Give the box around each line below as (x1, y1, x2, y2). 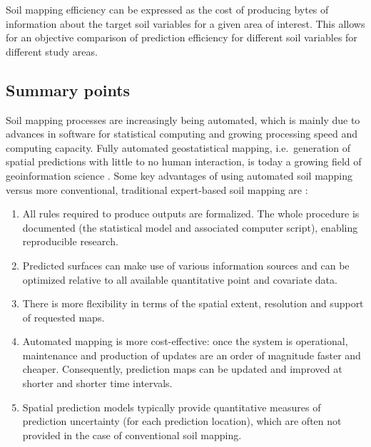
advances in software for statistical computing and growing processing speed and (6, 126, 358, 141)
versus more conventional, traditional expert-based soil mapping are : (6, 182, 308, 197)
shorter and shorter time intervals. (22, 376, 173, 391)
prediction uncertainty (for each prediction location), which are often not (22, 413, 342, 428)
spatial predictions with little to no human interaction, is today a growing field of (6, 154, 362, 169)
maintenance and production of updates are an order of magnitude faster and (22, 347, 361, 362)
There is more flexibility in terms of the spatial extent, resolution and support (22, 296, 364, 311)
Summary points (6, 78, 131, 101)
